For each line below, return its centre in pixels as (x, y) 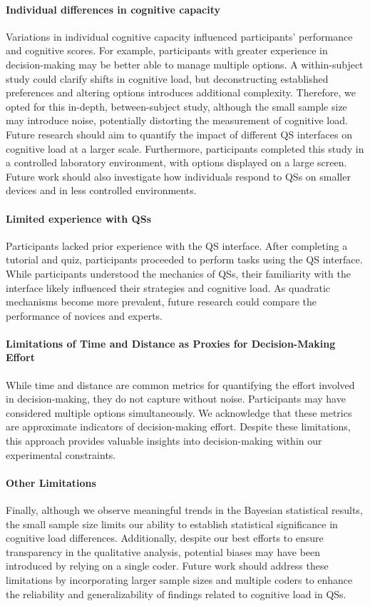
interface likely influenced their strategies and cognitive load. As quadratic (168, 287)
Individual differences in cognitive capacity (113, 9)
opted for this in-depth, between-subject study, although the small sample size (176, 106)
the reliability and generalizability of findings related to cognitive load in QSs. (176, 594)
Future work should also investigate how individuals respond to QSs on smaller (178, 176)
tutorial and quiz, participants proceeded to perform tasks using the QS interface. (184, 259)
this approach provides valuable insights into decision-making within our (164, 441)
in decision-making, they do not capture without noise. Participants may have (176, 399)
